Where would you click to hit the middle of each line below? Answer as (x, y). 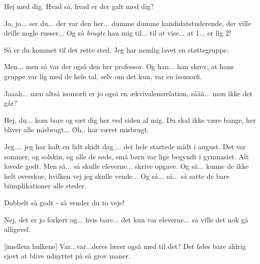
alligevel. (17, 229)
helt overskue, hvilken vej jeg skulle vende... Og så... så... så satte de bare (117, 176)
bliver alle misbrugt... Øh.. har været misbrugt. (77, 129)
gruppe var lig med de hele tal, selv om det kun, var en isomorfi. (103, 76)
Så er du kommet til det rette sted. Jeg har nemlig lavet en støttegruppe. (116, 49)
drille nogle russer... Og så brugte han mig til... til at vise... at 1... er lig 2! (118, 33)
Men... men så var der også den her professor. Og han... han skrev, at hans (119, 66)
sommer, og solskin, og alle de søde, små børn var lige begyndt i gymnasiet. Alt (126, 156)
